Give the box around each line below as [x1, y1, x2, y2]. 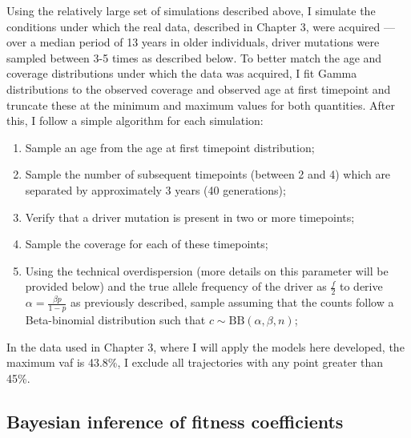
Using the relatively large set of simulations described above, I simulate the [6, 2, 376, 18]
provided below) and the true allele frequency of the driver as [25, 278, 327, 295]
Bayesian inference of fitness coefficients [6, 408, 344, 433]
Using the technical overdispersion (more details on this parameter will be [25, 262, 389, 279]
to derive [339, 278, 383, 295]
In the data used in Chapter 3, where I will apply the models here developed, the [6, 338, 405, 355]
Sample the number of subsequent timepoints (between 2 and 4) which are [25, 166, 391, 183]
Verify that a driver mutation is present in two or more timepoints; [25, 208, 355, 225]
